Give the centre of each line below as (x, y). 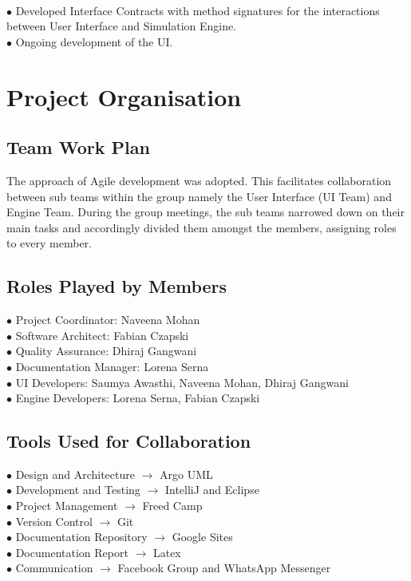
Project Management (67, 506)
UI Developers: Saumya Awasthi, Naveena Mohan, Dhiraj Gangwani (182, 382)
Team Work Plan (78, 147)
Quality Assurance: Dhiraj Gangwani (106, 351)
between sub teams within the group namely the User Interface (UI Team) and (199, 196)
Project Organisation (124, 96)
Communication (54, 568)
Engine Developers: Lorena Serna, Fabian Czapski (138, 398)
